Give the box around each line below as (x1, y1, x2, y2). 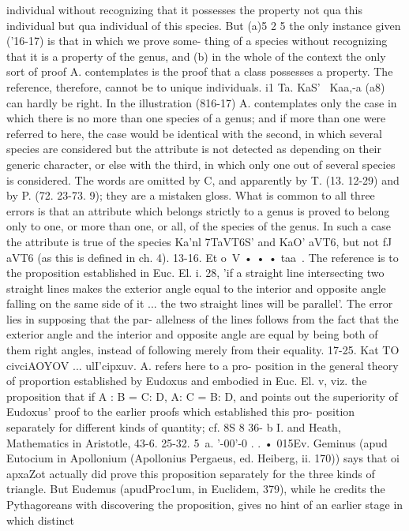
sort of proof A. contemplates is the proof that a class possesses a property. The (6, 63, 393, 80)
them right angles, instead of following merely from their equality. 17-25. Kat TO (6, 342, 400, 358)
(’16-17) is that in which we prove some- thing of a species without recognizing (6, 32, 388, 49)
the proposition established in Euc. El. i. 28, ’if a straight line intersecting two (6, 264, 385, 281)
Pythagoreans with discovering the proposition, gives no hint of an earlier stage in (6, 496, 403, 512)
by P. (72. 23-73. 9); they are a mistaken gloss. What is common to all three (6, 187, 375, 204)
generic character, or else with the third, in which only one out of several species (6, 155, 396, 172)
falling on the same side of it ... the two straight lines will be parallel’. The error (6, 295, 393, 312)
